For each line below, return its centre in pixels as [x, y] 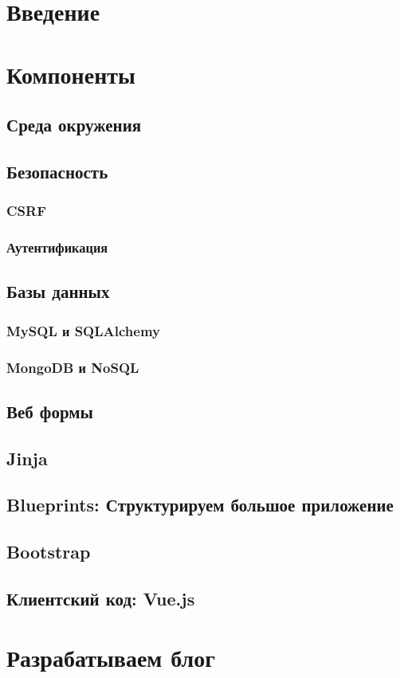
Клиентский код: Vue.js [101, 598]
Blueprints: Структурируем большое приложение [200, 505]
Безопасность [57, 171]
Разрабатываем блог [111, 657]
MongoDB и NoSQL [73, 367]
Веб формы [50, 411]
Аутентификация [57, 247]
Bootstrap [49, 552]
